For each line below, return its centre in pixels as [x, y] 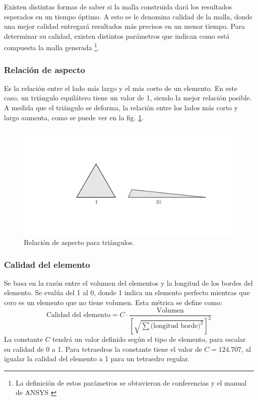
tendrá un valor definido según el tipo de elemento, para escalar [149, 339]
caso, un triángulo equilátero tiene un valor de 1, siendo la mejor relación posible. [128, 98]
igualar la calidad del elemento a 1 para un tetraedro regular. [97, 359]
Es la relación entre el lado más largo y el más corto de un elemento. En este [121, 88]
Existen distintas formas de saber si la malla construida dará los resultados [118, 6]
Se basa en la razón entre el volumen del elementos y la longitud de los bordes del [129, 282]
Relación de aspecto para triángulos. [79, 242]
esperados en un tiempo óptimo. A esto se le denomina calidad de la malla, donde [128, 16]
